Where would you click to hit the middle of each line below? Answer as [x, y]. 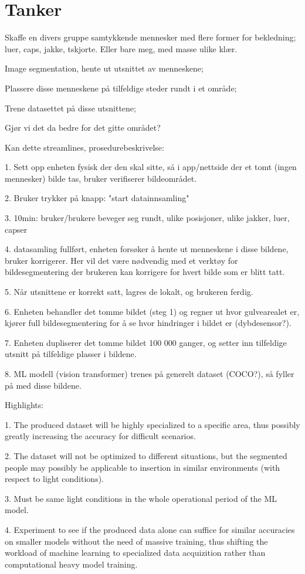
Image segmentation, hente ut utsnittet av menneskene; [104, 68]
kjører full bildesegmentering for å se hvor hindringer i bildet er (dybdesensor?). [148, 323]
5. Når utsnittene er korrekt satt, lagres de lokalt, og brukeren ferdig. [129, 292]
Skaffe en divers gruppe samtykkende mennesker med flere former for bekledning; [150, 37]
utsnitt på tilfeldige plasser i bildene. [71, 354]
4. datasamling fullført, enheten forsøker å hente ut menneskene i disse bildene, [147, 249]
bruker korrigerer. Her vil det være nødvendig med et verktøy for [121, 260]
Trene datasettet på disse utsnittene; [70, 108]
